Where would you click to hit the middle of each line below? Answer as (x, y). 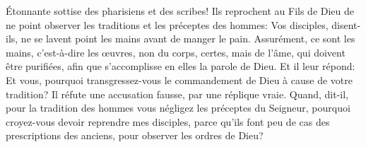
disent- (346, 24)
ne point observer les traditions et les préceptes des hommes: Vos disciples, (167, 24)
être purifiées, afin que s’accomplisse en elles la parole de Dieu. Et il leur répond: (181, 66)
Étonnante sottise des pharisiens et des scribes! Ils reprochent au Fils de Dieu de (180, 11)
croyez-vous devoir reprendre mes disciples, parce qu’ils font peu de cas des (168, 121)
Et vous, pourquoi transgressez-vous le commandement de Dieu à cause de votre (179, 80)
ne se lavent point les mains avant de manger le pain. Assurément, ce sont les (188, 39)
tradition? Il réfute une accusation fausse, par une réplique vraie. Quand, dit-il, (177, 94)
